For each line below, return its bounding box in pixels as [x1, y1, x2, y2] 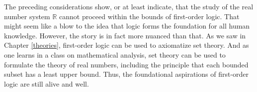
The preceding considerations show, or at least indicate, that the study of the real [4, 1, 254, 11]
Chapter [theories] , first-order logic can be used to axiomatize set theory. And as [4, 40, 249, 50]
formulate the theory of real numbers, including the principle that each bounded [4, 59, 249, 69]
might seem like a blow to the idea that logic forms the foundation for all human [4, 21, 250, 31]
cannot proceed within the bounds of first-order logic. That [59, 11, 240, 21]
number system [4, 11, 50, 21]
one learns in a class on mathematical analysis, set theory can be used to [4, 49, 226, 60]
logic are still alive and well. [4, 78, 89, 89]
